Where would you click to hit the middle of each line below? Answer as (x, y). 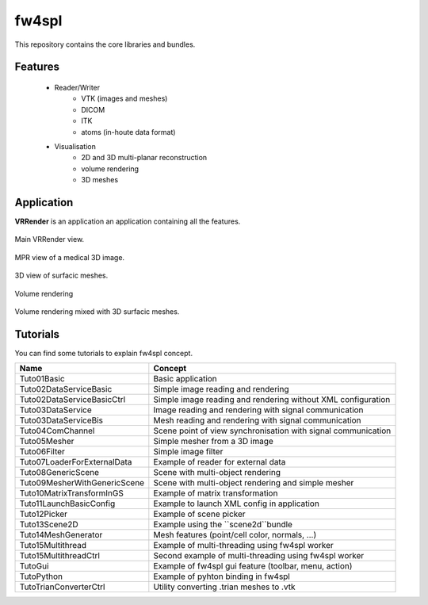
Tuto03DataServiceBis (61, 420)
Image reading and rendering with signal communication (258, 410)
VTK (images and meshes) (124, 98)
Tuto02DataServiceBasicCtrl (73, 400)
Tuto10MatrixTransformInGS (72, 493)
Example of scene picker (199, 514)
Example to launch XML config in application (237, 504)
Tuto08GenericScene (59, 473)
